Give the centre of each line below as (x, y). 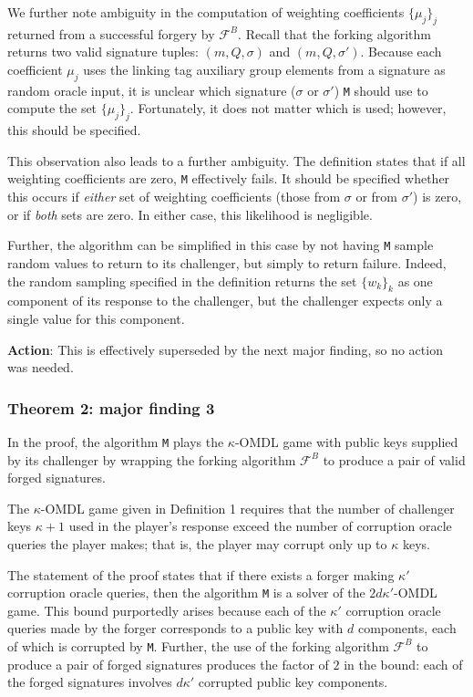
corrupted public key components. (293, 682)
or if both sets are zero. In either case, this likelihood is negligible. (190, 214)
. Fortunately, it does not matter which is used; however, (288, 108)
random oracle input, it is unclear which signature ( (152, 90)
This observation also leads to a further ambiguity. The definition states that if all (236, 160)
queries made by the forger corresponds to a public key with (175, 628)
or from (377, 197)
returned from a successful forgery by (111, 33)
